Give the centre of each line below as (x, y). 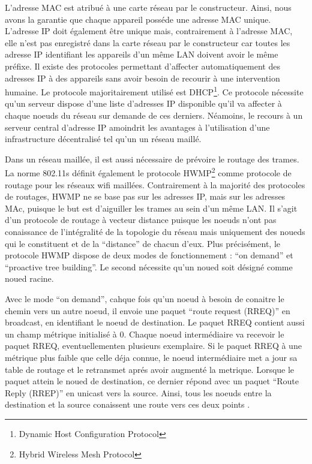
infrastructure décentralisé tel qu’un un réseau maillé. (103, 139)
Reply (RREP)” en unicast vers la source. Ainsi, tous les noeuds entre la (138, 392)
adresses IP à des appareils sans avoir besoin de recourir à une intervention (142, 78)
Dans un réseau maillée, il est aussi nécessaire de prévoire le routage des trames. (152, 159)
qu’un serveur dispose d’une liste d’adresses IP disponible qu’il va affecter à (143, 103)
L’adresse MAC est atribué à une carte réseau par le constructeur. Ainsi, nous (148, 7)
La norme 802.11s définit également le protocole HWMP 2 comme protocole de (148, 172)
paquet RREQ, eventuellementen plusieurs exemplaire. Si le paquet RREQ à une (153, 346)
